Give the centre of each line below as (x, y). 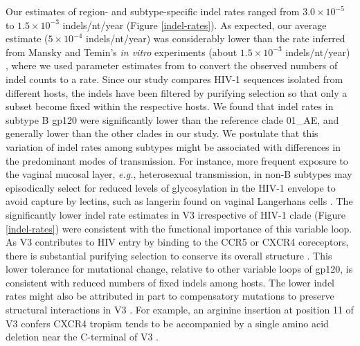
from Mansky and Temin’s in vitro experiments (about (121, 52)
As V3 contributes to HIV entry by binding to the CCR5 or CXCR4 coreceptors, (177, 242)
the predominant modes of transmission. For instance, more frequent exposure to (177, 160)
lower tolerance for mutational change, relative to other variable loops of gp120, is (179, 269)
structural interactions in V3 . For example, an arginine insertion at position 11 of (180, 310)
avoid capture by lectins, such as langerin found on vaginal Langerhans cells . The (179, 201)
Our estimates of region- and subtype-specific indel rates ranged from (153, 11)
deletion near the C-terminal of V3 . (82, 337)
